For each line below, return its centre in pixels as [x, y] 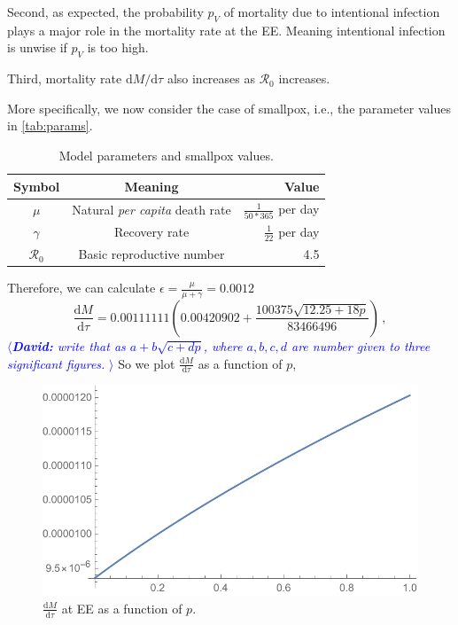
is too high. [118, 47]
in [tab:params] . [50, 125]
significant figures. [56, 363]
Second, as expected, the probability [105, 12]
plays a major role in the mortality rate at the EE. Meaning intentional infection [226, 30]
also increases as [211, 78]
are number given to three [361, 345]
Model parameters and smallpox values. [166, 155]
